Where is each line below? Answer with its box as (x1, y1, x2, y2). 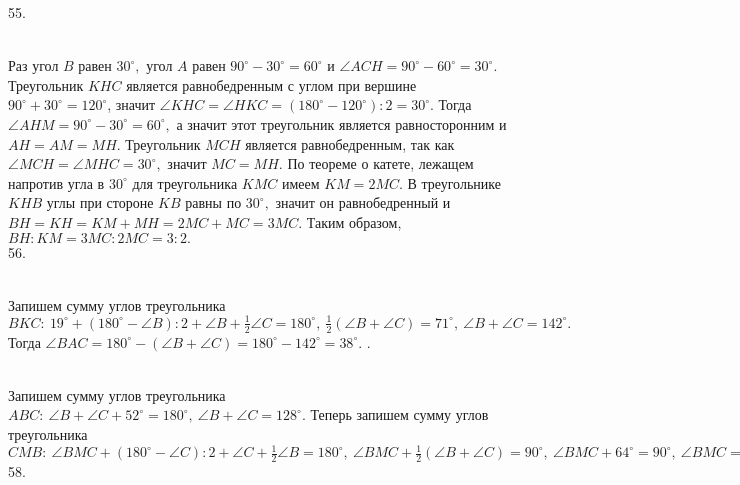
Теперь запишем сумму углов (310, 404, 489, 425)
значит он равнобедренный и (275, 192, 451, 213)
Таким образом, (306, 211, 402, 232)
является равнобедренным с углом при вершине (126, 74, 417, 95)
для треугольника (132, 172, 238, 193)
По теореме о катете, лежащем (287, 153, 474, 174)
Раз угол (8, 55, 59, 76)
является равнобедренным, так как (245, 133, 455, 154)
